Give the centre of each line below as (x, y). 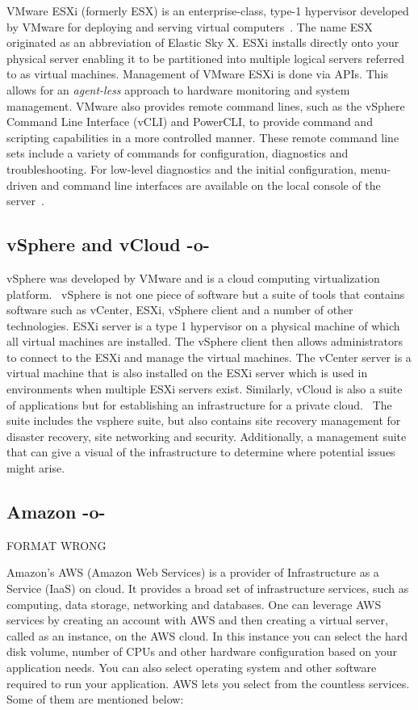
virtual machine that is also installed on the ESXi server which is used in (187, 373)
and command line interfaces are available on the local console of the (211, 185)
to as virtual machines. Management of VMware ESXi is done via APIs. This (197, 74)
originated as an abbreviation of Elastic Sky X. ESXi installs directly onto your (203, 42)
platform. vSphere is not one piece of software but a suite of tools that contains (206, 294)
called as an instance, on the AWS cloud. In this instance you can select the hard (207, 635)
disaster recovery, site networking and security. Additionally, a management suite (207, 436)
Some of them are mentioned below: (95, 699)
